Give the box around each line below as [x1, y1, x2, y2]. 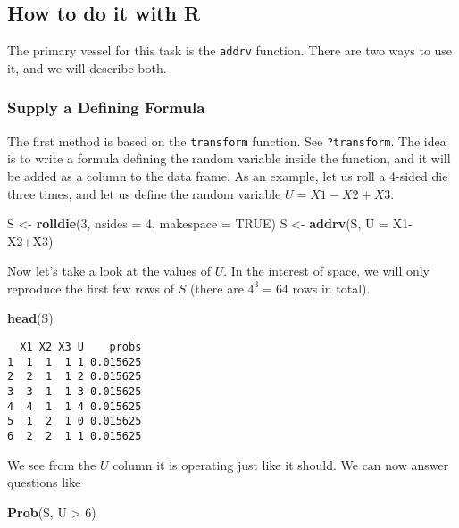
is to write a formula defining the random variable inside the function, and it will [7, 149, 451, 168]
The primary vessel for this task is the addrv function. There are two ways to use [7, 41, 453, 60]
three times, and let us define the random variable [7, 184, 281, 202]
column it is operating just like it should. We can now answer [113, 455, 449, 474]
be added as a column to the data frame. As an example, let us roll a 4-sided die [7, 166, 448, 185]
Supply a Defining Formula [7, 96, 205, 119]
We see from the [7, 455, 96, 474]
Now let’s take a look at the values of [7, 261, 212, 280]
